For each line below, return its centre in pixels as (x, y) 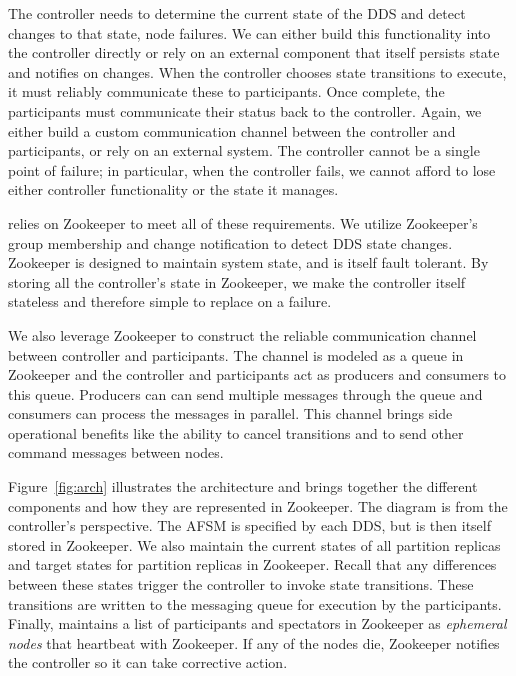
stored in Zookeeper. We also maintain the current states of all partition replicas (254, 544)
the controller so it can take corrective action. (148, 662)
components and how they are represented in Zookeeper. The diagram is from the (258, 505)
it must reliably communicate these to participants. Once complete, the (226, 91)
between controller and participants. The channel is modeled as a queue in (236, 354)
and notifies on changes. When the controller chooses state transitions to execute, (257, 71)
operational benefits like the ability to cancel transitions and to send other (236, 432)
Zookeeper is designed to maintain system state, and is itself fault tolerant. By (248, 262)
